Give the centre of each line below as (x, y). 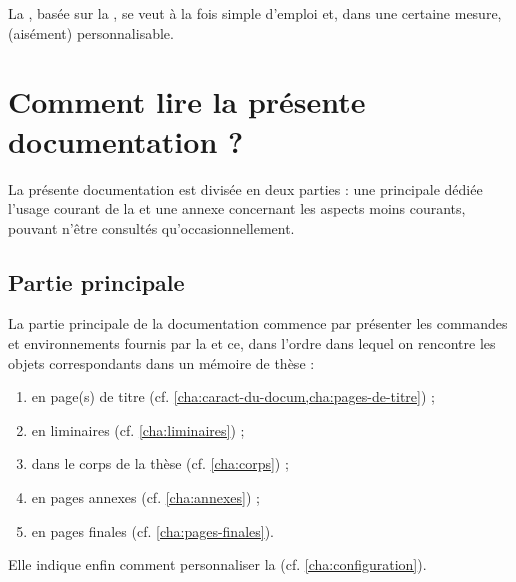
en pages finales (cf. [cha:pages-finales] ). (152, 530)
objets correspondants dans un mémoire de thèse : (161, 362)
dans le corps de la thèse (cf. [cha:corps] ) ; (160, 463)
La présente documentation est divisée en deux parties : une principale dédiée (245, 188)
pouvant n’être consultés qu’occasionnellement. (151, 227)
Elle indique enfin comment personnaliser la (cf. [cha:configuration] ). (217, 564)
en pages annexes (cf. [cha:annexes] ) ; (145, 497)
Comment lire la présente (187, 101)
